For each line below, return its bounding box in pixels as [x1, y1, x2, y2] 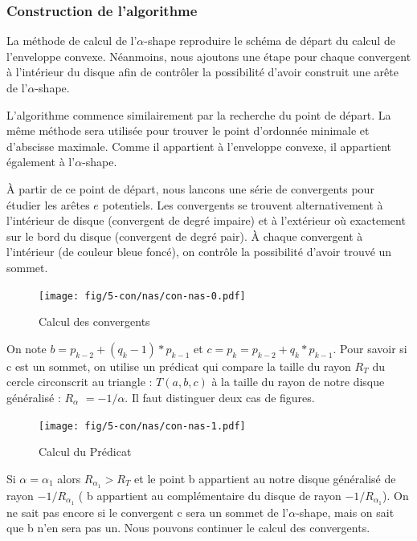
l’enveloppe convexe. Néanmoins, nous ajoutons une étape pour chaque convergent [6, 47, 411, 64]
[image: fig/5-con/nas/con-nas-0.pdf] [39, 290, 246, 302]
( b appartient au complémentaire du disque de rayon [78, 486, 341, 503]
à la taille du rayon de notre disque [211, 373, 385, 390]
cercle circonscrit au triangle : [6, 373, 153, 390]
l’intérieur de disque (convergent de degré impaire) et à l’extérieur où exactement [6, 212, 406, 229]
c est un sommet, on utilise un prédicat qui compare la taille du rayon [6, 357, 351, 374]
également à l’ [6, 153, 76, 170]
